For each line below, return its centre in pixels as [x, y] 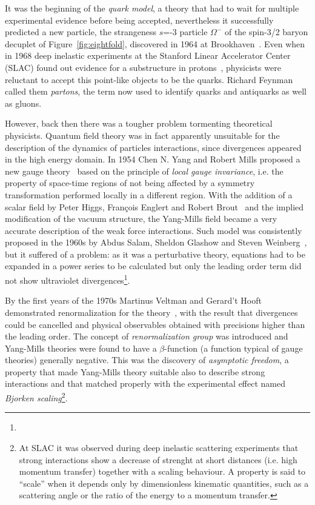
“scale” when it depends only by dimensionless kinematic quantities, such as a [164, 483]
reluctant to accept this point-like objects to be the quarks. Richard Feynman [149, 79]
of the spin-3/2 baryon [266, 32]
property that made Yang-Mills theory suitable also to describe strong [135, 371]
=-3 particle [185, 32]
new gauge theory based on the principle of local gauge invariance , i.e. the [144, 171]
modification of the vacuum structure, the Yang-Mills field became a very [141, 219]
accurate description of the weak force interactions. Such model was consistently [154, 230]
